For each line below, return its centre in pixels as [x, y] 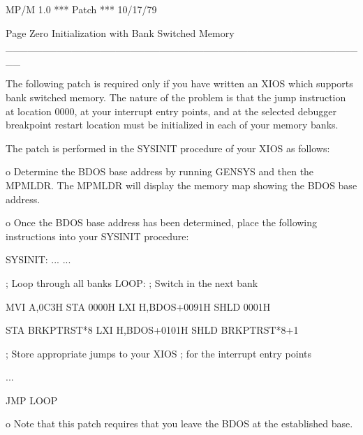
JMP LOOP [32, 400]
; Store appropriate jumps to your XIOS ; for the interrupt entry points [159, 353]
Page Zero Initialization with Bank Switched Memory [120, 32]
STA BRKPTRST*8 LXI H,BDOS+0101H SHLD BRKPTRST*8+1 [152, 330]
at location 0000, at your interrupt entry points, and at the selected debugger [171, 111]
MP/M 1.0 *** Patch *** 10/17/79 [81, 9]
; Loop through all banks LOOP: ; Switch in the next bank [132, 282]
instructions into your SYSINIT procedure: [97, 236]
